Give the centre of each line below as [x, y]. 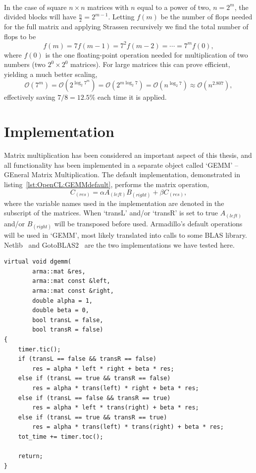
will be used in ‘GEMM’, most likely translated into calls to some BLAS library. [126, 235]
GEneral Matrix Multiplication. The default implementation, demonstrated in [122, 174]
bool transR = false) [68, 330]
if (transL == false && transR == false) [87, 359]
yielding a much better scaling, [51, 74]
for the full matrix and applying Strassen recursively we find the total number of [126, 27]
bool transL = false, [68, 320]
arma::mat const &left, [71, 281]
